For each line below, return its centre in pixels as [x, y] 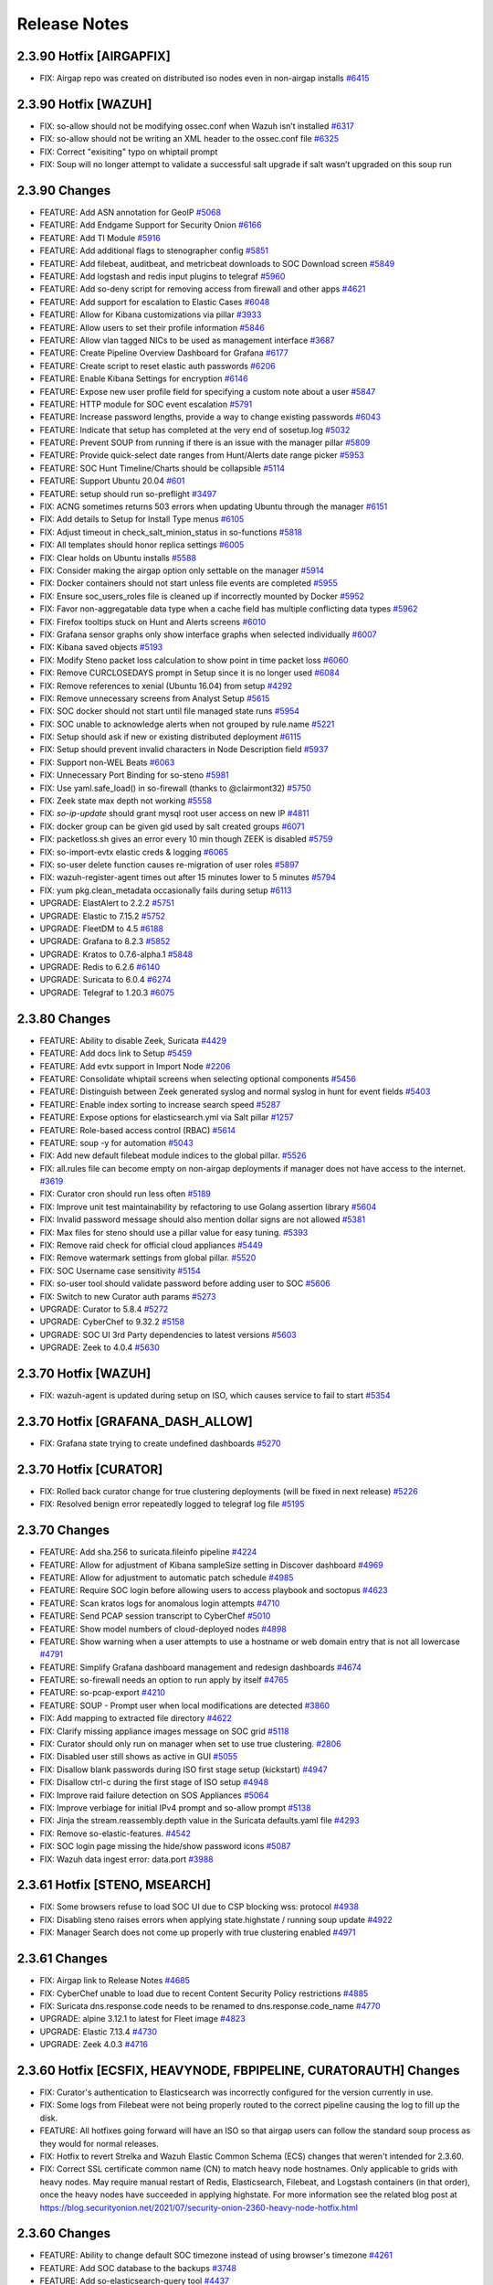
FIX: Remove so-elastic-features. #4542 [115, 1833]
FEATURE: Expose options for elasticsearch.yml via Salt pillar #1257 [167, 1117]
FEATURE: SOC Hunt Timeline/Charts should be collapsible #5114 [163, 468]
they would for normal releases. [100, 2143]
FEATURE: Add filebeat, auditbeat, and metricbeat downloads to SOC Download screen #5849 [217, 263]
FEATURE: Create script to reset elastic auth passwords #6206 [157, 366]
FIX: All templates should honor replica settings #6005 [142, 545]
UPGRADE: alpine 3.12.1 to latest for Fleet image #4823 [142, 2019]
